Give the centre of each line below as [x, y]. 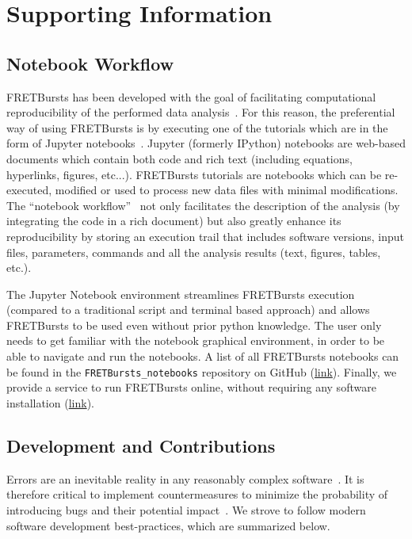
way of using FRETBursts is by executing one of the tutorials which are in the [197, 127]
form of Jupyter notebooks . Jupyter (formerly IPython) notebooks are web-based [206, 143]
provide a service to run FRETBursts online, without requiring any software [191, 387]
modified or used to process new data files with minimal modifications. [227, 190]
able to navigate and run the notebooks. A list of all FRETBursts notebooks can [203, 356]
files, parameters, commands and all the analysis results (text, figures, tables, [194, 252]
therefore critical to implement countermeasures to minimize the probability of [197, 494]
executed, [29, 190]
